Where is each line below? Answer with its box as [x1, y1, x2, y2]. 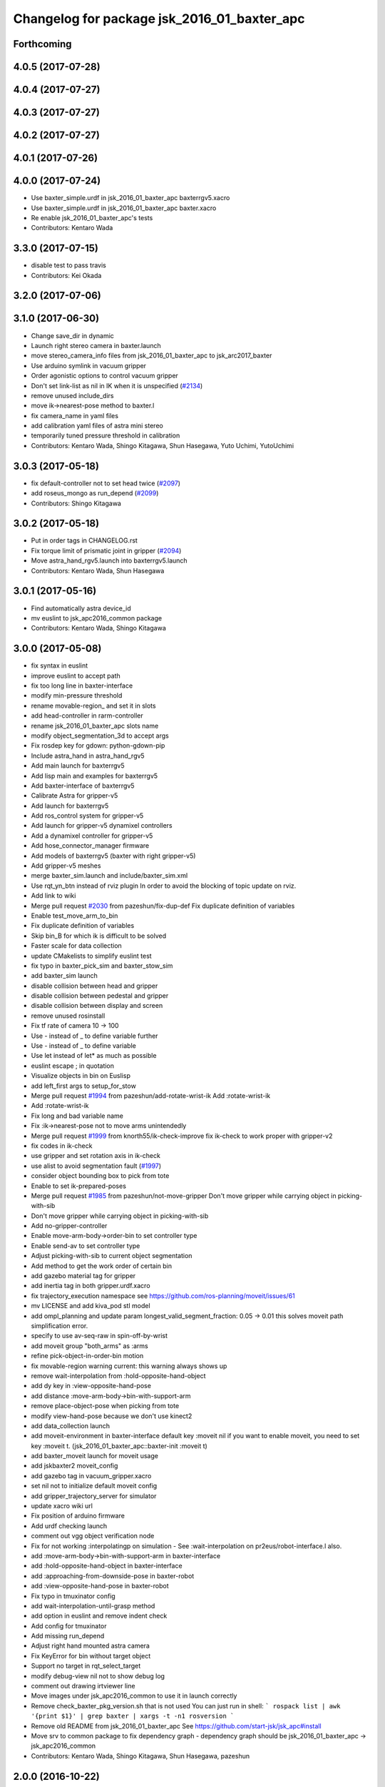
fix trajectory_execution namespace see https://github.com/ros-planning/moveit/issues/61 [31, 1291, 295, 1300]
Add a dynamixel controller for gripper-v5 [31, 831, 153, 840]
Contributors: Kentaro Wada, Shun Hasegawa [31, 566, 165, 575]
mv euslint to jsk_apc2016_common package [31, 613, 163, 622]
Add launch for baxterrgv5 [31, 801, 109, 810]
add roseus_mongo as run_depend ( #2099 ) [31, 489, 159, 498]
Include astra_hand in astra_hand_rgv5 [31, 751, 145, 760]
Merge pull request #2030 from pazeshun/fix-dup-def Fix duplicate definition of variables [31, 901, 295, 910]
